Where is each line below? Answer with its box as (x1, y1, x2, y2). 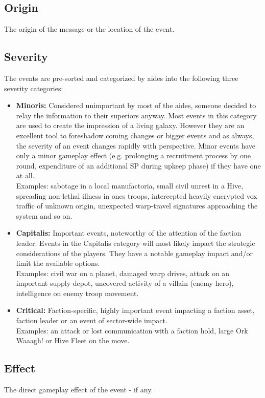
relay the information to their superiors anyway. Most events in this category (16, 110, 257, 120)
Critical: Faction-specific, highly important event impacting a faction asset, (16, 305, 255, 316)
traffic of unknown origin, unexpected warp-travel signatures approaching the (16, 200, 258, 211)
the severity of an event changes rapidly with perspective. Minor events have (16, 140, 256, 151)
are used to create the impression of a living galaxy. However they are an (16, 120, 245, 131)
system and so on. (16, 210, 73, 221)
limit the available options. (16, 258, 100, 268)
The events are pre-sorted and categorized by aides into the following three (4, 73, 238, 83)
